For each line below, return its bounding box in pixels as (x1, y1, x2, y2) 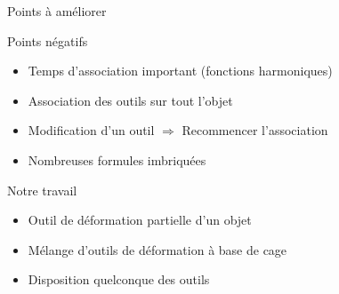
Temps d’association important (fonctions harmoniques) (28, 61, 333, 80)
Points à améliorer (7, 2, 107, 20)
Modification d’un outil (28, 121, 155, 139)
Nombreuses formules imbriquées (28, 150, 206, 169)
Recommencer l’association (182, 121, 328, 139)
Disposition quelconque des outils (28, 270, 210, 289)
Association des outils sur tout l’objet (28, 91, 233, 109)
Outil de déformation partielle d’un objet (28, 211, 252, 229)
